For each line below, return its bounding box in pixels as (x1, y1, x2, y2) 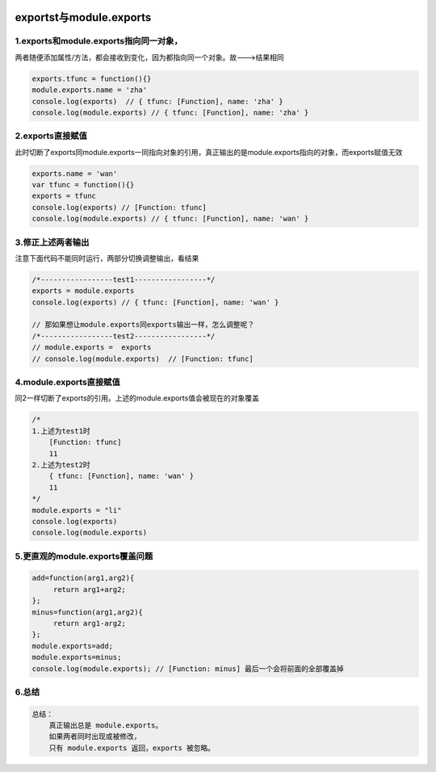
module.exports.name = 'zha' (31, 86, 148, 94)
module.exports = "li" (31, 506, 122, 514)
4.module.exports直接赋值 (15, 376, 120, 388)
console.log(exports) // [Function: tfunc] (31, 203, 208, 212)
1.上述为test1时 (31, 426, 90, 435)
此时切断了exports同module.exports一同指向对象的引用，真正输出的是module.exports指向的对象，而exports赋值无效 (15, 147, 403, 157)
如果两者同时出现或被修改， (48, 732, 141, 741)
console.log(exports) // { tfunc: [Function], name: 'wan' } (31, 297, 279, 307)
